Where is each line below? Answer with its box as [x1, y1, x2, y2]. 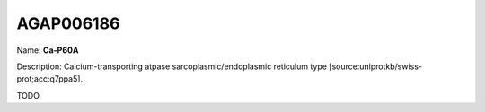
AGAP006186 [16, 13, 120, 33]
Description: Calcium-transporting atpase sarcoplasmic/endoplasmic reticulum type [16, 61, 328, 72]
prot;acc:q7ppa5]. [16, 73, 84, 84]
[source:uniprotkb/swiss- [329, 61, 422, 72]
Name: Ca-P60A [16, 45, 79, 56]
